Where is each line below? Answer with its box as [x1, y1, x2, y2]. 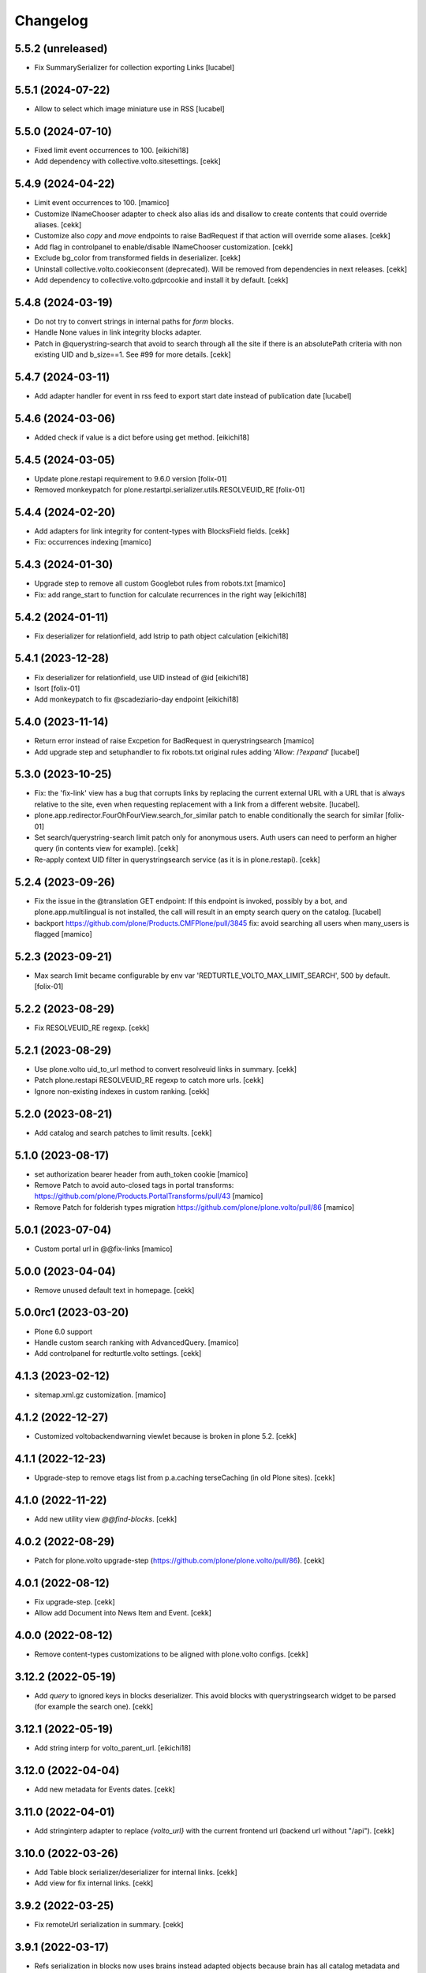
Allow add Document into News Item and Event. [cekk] [34, 1608, 212, 1618]
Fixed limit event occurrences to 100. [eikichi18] [34, 145, 189, 155]
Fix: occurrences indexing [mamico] [34, 537, 151, 547]
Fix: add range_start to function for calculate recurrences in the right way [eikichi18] [34, 590, 307, 599]
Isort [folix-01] [34, 683, 80, 693]
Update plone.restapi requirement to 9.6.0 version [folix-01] [34, 474, 227, 483]
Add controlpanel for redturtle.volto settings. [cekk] [34, 1349, 202, 1358]
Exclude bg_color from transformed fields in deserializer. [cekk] [34, 253, 241, 263]
